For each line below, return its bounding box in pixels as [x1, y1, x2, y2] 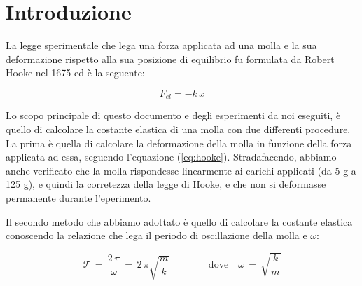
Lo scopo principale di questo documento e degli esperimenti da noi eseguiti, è [6, 108, 341, 123]
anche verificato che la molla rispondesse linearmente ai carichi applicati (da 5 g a [6, 163, 356, 177]
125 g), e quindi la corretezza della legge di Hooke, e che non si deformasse [6, 177, 326, 191]
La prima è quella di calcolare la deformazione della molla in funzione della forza [6, 135, 352, 150]
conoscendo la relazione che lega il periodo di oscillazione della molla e [6, 228, 307, 243]
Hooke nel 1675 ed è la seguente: [6, 65, 145, 80]
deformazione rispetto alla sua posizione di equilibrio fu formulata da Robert [6, 51, 335, 66]
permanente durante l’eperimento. [6, 190, 151, 205]
